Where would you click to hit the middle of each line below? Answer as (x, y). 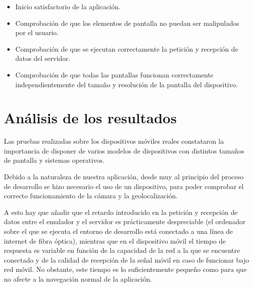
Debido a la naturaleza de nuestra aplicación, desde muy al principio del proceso (124, 177)
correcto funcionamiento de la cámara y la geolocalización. (91, 196)
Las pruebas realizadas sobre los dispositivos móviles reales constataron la (114, 141)
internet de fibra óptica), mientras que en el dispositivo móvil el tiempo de (115, 240)
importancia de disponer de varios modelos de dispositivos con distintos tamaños (124, 150)
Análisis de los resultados (90, 118)
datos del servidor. (43, 58)
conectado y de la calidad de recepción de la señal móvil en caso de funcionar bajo (126, 259)
